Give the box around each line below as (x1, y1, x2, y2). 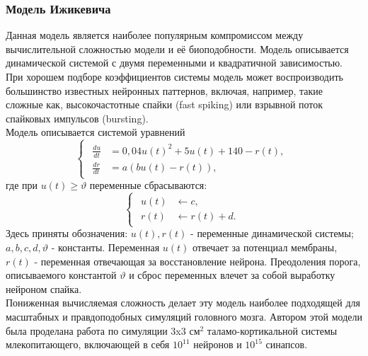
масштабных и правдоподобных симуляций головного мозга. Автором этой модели (6, 309, 362, 323)
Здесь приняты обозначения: (6, 226, 128, 241)
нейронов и (193, 337, 242, 352)
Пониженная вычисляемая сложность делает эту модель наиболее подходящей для (6, 295, 361, 310)
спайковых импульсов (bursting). (6, 110, 149, 125)
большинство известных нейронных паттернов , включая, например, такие (6, 83, 323, 98)
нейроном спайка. (6, 281, 82, 296)
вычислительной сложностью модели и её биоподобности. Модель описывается (6, 41, 349, 56)
